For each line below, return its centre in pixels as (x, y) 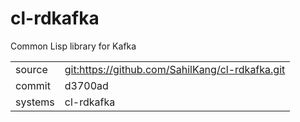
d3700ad (86, 85)
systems (35, 102)
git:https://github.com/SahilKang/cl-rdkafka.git (175, 69)
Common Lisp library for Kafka (73, 46)
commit (33, 85)
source (31, 69)
